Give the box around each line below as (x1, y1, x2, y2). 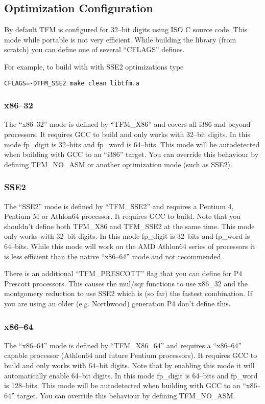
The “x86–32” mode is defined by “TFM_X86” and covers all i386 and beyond (4, 119, 251, 129)
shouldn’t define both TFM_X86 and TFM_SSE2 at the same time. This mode (4, 220, 255, 231)
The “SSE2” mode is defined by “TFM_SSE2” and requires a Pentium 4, (4, 200, 234, 211)
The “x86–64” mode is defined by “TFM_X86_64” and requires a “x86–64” (4, 340, 242, 350)
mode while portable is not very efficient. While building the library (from (4, 34, 236, 44)
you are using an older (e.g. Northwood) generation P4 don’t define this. (4, 298, 231, 308)
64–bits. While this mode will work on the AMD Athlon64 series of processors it (4, 241, 255, 252)
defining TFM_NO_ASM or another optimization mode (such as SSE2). (4, 159, 232, 169)
